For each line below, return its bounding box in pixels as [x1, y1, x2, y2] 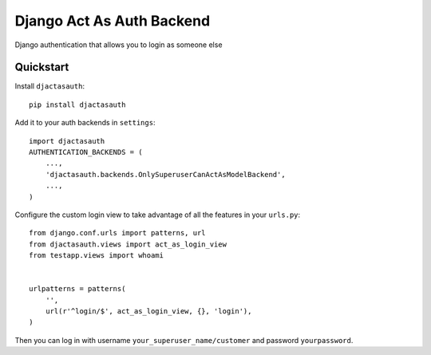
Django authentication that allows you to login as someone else [14, 40, 223, 49]
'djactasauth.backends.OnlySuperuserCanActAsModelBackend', [45, 170, 287, 179]
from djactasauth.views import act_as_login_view [29, 239, 227, 249]
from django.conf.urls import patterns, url [29, 228, 207, 238]
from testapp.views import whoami [29, 251, 164, 260]
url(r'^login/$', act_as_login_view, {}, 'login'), [45, 307, 252, 316]
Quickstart [14, 61, 69, 74]
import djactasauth [29, 136, 105, 145]
